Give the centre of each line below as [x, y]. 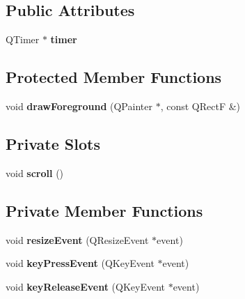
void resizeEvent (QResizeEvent [77, 239]
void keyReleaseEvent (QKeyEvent [85, 286]
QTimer [23, 39]
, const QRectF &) [200, 106]
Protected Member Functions [114, 77]
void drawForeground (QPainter [79, 106]
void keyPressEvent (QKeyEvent [80, 263]
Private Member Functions [104, 210]
